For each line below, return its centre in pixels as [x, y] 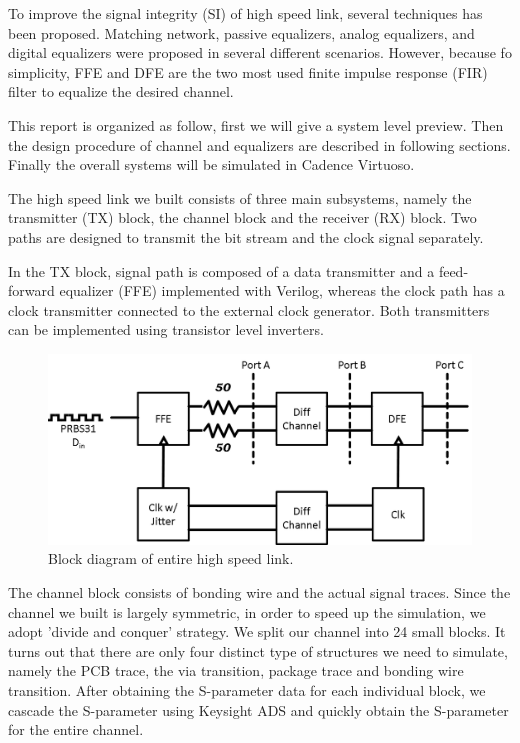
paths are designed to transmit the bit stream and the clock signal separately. [246, 236]
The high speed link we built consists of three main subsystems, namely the [240, 197]
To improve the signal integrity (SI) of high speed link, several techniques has [245, 13]
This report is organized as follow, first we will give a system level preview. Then [256, 124]
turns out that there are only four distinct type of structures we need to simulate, [258, 650]
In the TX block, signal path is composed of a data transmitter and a [221, 270]
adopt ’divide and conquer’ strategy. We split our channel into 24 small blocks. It [257, 631]
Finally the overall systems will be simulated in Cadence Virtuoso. [211, 164]
